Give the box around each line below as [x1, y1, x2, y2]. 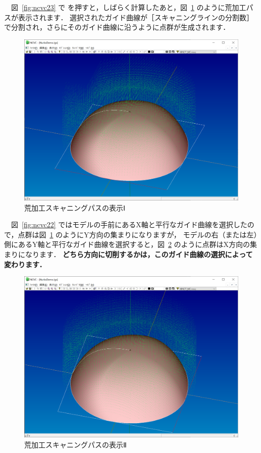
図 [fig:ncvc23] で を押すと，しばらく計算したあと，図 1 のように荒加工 [11, 2, 246, 12]
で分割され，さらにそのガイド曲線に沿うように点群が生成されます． [4, 22, 230, 32]
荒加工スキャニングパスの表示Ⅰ [24, 202, 126, 213]
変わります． [4, 259, 46, 269]
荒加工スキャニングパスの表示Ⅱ [24, 439, 127, 449]
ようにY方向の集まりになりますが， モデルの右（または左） [63, 229, 257, 239]
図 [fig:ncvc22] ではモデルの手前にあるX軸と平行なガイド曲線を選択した [11, 219, 247, 230]
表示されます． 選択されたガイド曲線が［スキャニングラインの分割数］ [18, 12, 254, 22]
